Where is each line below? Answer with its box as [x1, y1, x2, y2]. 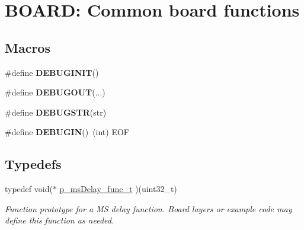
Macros [5, 38, 50, 56]
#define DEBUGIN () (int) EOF [5, 126, 129, 138]
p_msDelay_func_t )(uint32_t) [59, 183, 177, 195]
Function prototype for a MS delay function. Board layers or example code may [5, 202, 292, 215]
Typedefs [5, 155, 62, 173]
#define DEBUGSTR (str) [5, 106, 107, 118]
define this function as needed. [5, 214, 114, 226]
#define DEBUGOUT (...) [5, 86, 105, 98]
